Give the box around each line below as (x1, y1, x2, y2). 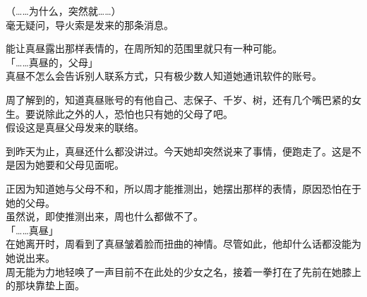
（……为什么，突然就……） (6, 4, 121, 18)
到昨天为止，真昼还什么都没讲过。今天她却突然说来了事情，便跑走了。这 (6, 143, 342, 158)
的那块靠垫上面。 (6, 278, 85, 293)
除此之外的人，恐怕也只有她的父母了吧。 (44, 106, 233, 121)
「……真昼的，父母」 (6, 54, 98, 69)
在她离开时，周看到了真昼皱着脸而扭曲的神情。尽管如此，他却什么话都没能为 (6, 236, 361, 251)
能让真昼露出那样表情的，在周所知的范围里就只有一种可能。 (6, 41, 282, 56)
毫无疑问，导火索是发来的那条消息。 (6, 17, 174, 32)
